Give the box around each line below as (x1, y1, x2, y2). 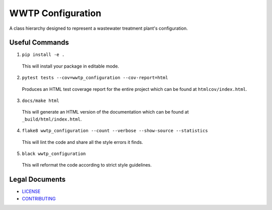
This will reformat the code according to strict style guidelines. (22, 162, 152, 168)
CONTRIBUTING (22, 195, 56, 201)
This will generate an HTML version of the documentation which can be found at (22, 109, 189, 115)
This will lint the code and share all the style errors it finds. (22, 139, 144, 145)
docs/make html (22, 98, 60, 103)
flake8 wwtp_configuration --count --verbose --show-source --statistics (22, 128, 209, 134)
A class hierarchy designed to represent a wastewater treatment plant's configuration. (9, 25, 188, 31)
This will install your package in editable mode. (22, 63, 119, 69)
